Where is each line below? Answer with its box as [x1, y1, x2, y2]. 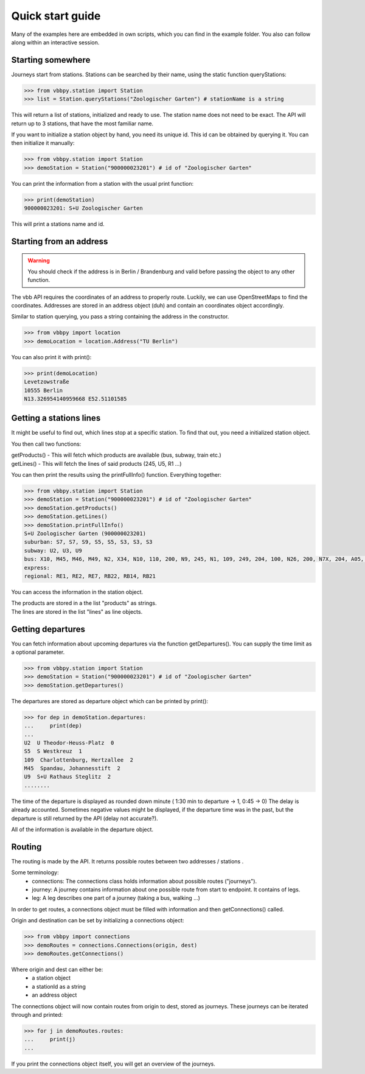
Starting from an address [11, 236, 108, 247]
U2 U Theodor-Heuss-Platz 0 [24, 739, 114, 746]
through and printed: [11, 1011, 63, 1018]
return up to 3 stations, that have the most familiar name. [11, 119, 154, 127]
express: [24, 564, 50, 571]
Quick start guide [11, 9, 101, 23]
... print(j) [24, 1036, 76, 1043]
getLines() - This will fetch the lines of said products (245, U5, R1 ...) [11, 460, 182, 467]
